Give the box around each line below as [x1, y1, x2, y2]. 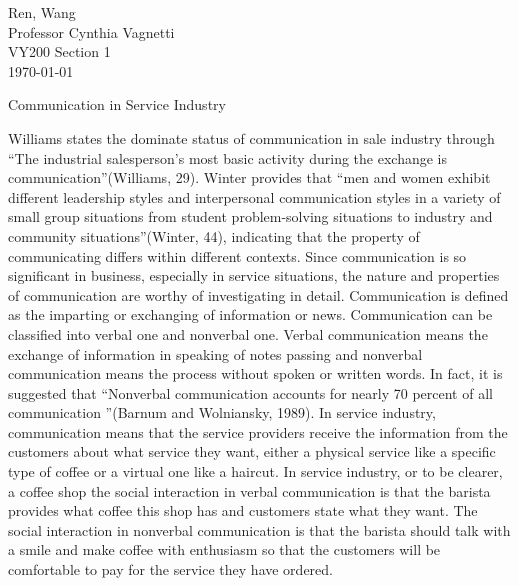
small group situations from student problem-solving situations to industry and [8, 206, 493, 227]
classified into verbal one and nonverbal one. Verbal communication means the [8, 323, 488, 344]
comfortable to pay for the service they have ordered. [8, 559, 333, 580]
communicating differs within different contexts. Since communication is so [8, 245, 467, 266]
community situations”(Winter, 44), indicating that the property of [8, 225, 420, 246]
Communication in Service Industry [8, 94, 226, 115]
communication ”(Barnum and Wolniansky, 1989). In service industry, [8, 402, 436, 423]
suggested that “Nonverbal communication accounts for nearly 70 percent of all [8, 382, 493, 403]
